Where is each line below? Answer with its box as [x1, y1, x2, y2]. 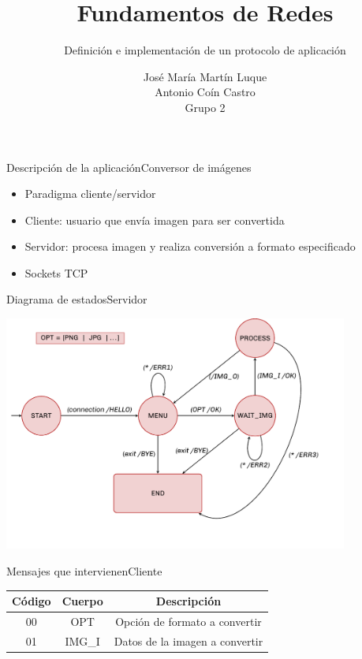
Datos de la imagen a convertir [114, 632, 263, 649]
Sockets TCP [24, 264, 88, 281]
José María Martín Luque [143, 68, 267, 84]
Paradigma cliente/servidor [24, 185, 156, 202]
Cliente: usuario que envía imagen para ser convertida [24, 211, 285, 228]
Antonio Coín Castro [155, 84, 256, 100]
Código [12, 593, 51, 609]
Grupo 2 [185, 99, 226, 115]
